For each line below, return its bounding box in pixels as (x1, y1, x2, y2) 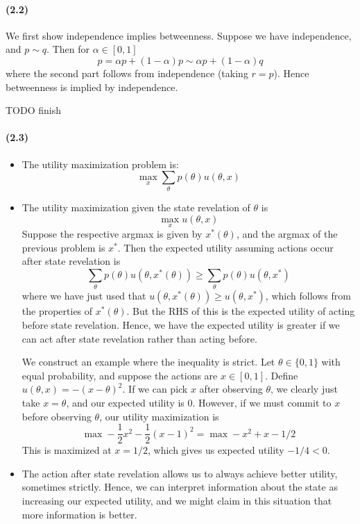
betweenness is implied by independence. (6, 79, 178, 94)
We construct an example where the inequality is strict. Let (22, 354, 275, 369)
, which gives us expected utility (148, 443, 284, 457)
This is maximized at (22, 443, 112, 457)
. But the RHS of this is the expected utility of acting (126, 304, 355, 318)
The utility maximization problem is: (22, 156, 179, 171)
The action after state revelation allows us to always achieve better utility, (22, 466, 338, 480)
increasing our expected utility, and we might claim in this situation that (22, 493, 332, 507)
